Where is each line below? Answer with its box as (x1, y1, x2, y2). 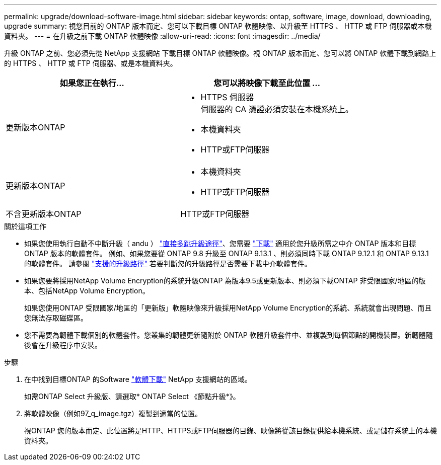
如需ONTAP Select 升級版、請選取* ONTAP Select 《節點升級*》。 (24, 392, 240, 401)
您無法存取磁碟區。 (24, 314, 88, 322)
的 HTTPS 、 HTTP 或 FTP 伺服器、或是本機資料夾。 (4, 59, 177, 67)
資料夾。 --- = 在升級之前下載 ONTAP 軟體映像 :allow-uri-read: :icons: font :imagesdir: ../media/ (4, 32, 321, 40)
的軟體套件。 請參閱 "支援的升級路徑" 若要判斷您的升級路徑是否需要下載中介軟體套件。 (24, 259, 312, 268)
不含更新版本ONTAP (6, 209, 82, 219)
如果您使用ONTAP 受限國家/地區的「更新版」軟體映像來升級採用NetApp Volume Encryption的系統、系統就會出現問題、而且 (24, 303, 432, 312)
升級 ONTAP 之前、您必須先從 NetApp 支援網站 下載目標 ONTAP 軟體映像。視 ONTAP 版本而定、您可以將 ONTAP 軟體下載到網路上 (4, 49, 436, 57)
